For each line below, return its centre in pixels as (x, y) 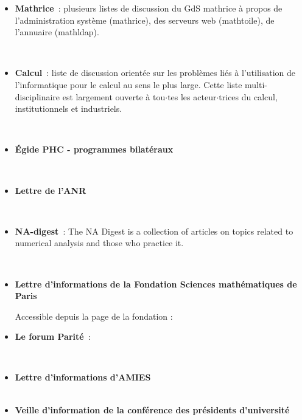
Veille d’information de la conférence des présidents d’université (152, 409)
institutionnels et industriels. (68, 108)
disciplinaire (37, 96)
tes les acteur (192, 96)
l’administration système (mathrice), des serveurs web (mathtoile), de (145, 20)
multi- (256, 84)
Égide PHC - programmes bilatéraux (94, 149)
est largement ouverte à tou (114, 96)
